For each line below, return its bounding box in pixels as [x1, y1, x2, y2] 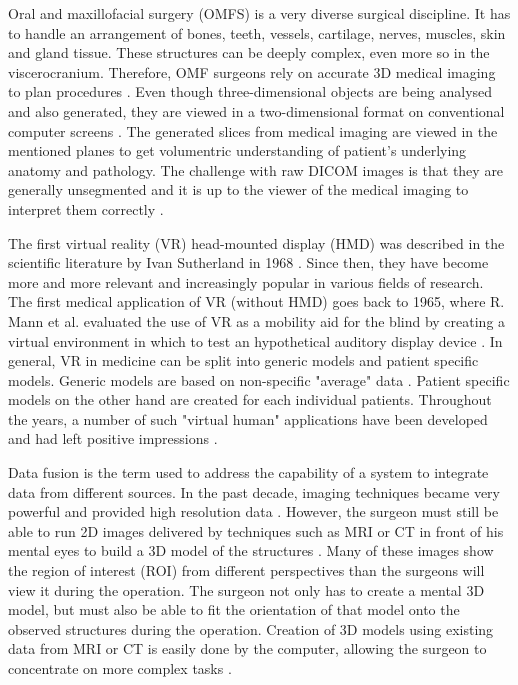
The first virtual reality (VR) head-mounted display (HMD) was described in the [8, 232, 505, 253]
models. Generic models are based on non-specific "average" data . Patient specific [8, 369, 510, 390]
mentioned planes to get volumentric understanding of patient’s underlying [8, 140, 467, 161]
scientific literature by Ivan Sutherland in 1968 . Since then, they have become [8, 252, 489, 273]
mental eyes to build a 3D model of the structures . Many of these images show [8, 540, 494, 561]
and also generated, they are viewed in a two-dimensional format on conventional [8, 100, 505, 121]
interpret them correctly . [8, 198, 164, 219]
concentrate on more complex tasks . [8, 658, 232, 678]
